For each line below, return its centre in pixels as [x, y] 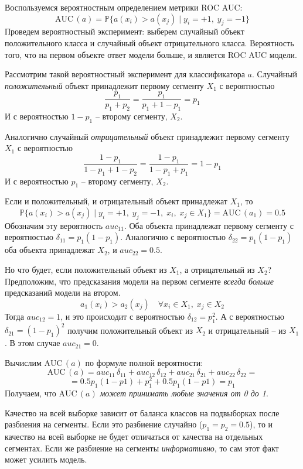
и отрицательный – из [247, 330]
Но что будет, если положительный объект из [86, 269]
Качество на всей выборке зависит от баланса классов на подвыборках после [142, 412]
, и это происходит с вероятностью [122, 316]
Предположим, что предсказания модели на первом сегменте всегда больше [139, 281]
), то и [261, 424]
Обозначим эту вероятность [54, 225]
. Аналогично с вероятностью [173, 237]
